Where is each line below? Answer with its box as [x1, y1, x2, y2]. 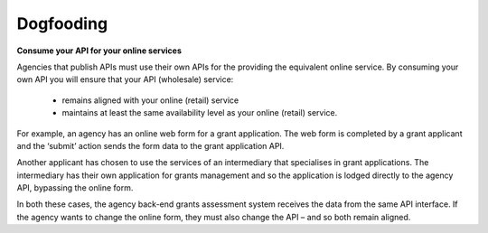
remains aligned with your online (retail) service [61, 95, 239, 106]
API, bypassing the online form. [16, 182, 134, 193]
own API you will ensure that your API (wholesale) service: [16, 74, 234, 85]
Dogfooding [16, 14, 108, 33]
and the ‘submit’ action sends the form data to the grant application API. [16, 140, 285, 151]
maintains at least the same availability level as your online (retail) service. [61, 107, 338, 118]
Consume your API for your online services [16, 45, 183, 56]
